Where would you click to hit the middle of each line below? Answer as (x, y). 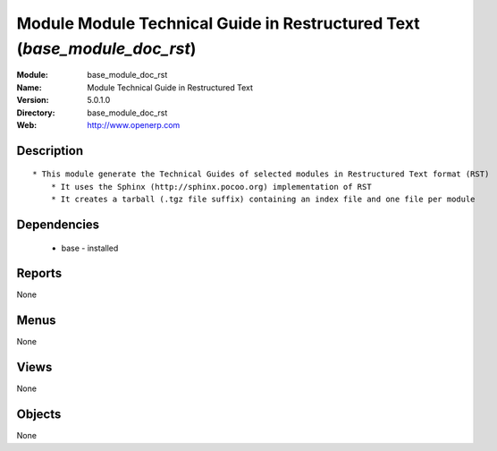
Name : (29, 87)
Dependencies (58, 224)
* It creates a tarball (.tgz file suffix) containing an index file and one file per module (263, 200)
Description (50, 151)
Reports (39, 273)
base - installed (90, 248)
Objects (39, 415)
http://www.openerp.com (134, 124)
